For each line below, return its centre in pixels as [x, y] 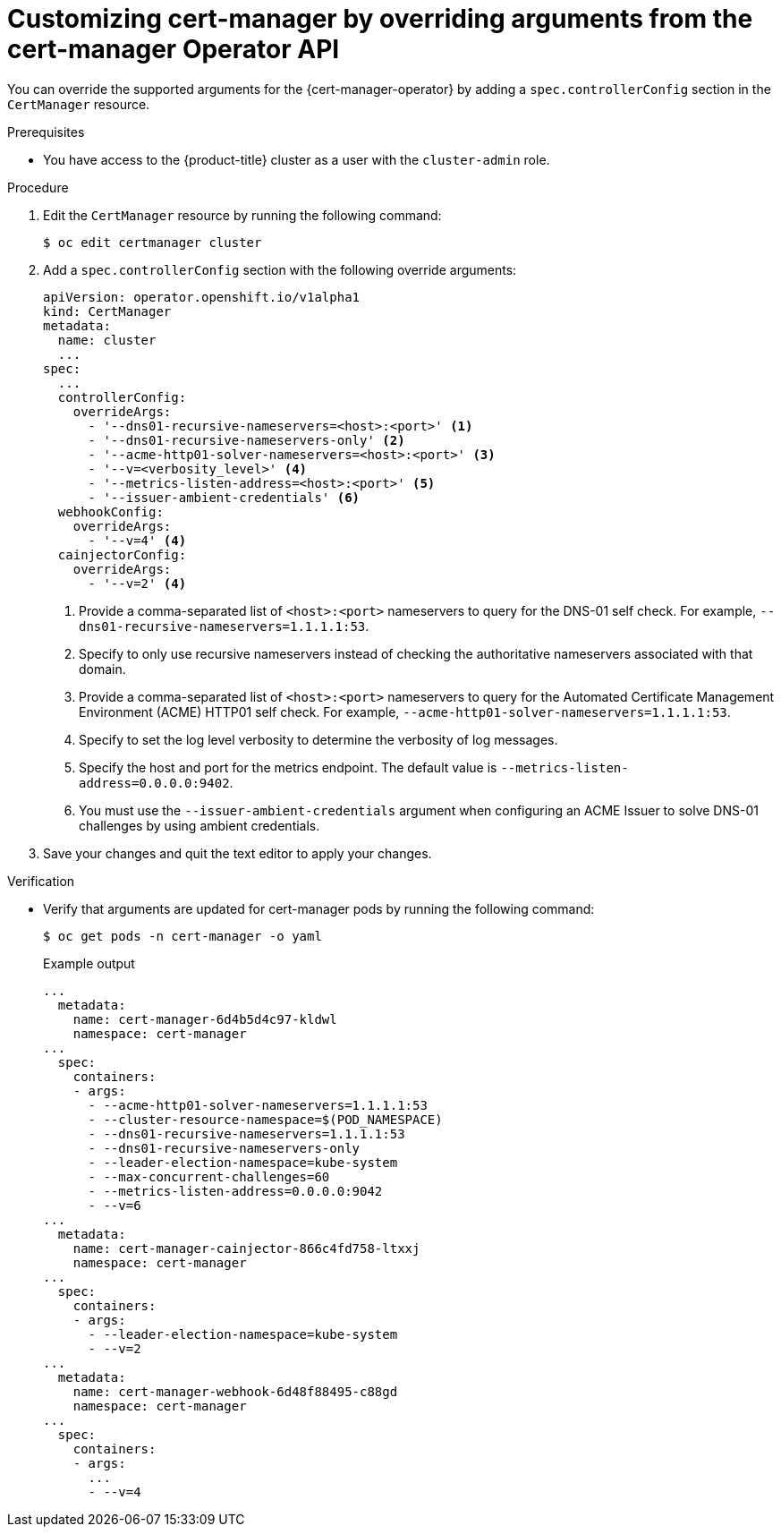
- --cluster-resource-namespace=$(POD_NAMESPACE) [265, 1119]
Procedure [38, 187]
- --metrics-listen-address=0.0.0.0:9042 [235, 1191]
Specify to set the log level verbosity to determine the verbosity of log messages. [318, 739]
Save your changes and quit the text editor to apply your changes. [238, 853]
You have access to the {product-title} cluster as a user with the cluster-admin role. [297, 159]
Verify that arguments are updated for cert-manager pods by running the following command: [319, 908]
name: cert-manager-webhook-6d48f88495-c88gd [235, 1391]
